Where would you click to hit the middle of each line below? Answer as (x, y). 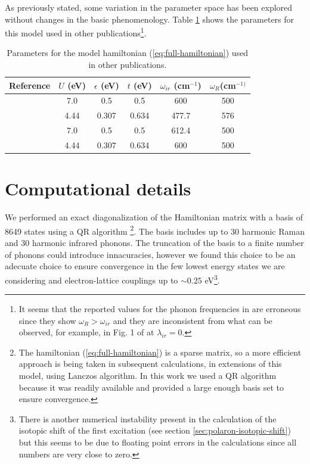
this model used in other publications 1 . (76, 32)
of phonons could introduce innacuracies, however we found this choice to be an (150, 254)
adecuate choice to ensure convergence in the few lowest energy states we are (145, 266)
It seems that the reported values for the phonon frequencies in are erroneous (160, 309)
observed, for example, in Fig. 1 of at (86, 332)
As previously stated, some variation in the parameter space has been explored (149, 7)
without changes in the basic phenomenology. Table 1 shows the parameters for (150, 19)
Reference (30, 85)
